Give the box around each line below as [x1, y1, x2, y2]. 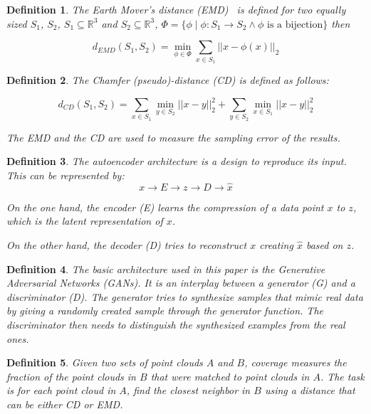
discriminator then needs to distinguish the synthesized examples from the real [6, 317, 345, 331]
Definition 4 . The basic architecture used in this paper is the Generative [6, 261, 325, 276]
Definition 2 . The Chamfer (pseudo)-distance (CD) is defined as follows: [6, 72, 329, 87]
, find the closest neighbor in [126, 383, 251, 398]
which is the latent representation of [6, 213, 163, 228]
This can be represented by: [6, 167, 125, 182]
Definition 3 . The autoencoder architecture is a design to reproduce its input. [6, 154, 347, 169]
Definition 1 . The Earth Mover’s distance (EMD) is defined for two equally [6, 2, 346, 16]
